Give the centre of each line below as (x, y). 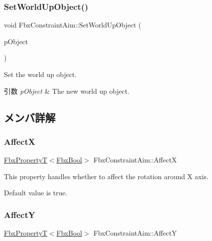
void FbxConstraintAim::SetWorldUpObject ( (73, 25)
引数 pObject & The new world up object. (67, 91)
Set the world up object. (40, 74)
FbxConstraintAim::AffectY (135, 233)
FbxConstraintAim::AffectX (135, 160)
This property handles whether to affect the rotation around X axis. (106, 176)
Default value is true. (36, 193)
